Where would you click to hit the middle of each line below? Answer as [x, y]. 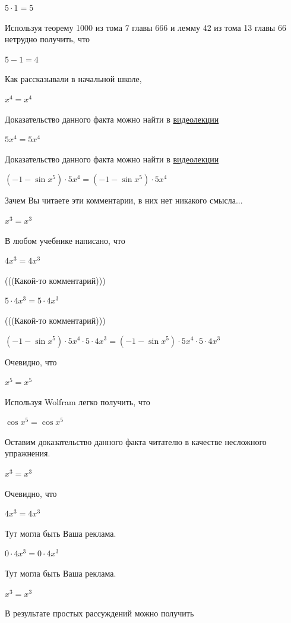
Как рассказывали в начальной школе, [73, 79]
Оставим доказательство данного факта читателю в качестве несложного [136, 441]
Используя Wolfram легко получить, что [78, 401]
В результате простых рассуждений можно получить [99, 613]
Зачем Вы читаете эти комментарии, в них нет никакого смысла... [124, 200]
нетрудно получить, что [48, 39]
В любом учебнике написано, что [65, 240]
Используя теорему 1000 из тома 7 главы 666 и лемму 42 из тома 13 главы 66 [145, 27]
